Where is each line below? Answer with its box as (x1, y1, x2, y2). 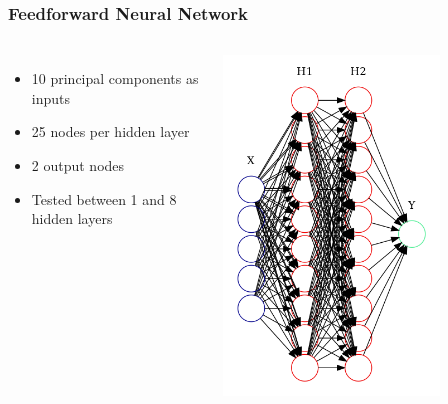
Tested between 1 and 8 (31, 188, 177, 209)
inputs (31, 87, 71, 108)
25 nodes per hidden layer (31, 121, 190, 142)
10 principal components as (31, 68, 199, 89)
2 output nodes (31, 155, 125, 175)
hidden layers (31, 208, 113, 229)
